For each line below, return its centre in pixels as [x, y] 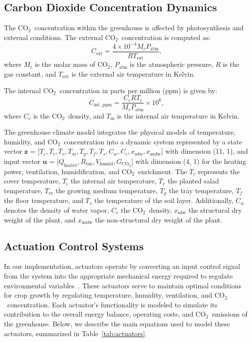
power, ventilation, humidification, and [62, 171]
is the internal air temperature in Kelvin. [178, 115]
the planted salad [193, 181]
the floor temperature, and [44, 200]
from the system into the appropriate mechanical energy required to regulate [118, 276]
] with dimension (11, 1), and [204, 151]
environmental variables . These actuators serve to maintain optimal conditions [123, 285]
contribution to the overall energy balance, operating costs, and [99, 314]
